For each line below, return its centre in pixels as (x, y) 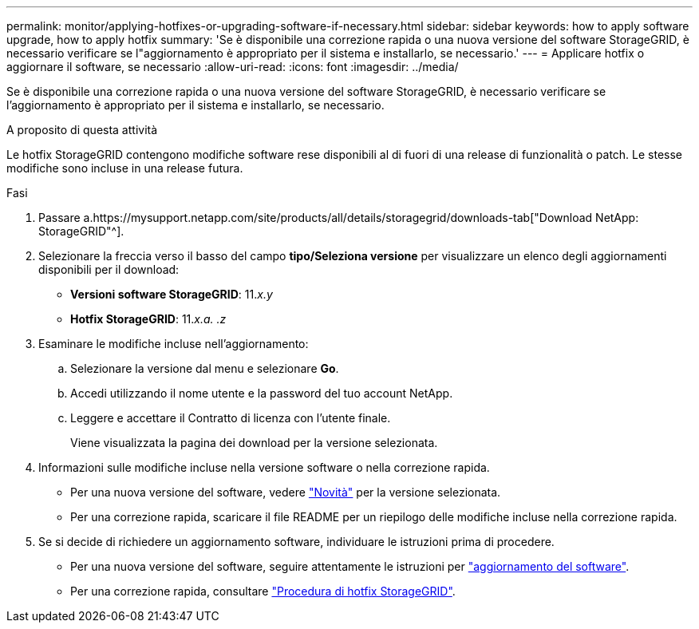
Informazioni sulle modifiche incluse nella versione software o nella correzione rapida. (264, 467)
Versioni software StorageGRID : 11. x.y (172, 294)
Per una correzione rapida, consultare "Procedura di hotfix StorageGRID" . (263, 591)
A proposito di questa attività (82, 130)
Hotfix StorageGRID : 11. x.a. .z (148, 319)
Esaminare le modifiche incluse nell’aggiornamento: (174, 344)
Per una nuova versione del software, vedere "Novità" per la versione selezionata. (286, 492)
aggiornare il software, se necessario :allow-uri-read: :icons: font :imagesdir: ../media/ (233, 67)
